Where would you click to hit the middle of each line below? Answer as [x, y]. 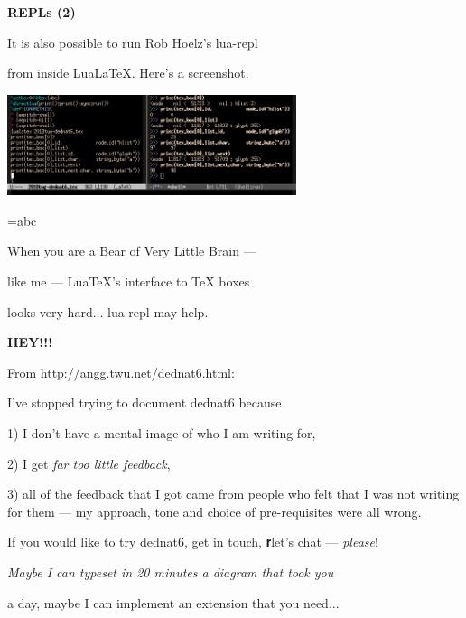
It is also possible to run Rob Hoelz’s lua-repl [133, 42]
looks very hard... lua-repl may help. [108, 311]
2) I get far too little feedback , [89, 463]
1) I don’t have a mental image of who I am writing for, [162, 432]
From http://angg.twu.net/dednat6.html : [121, 372]
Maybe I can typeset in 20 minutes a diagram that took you [171, 571]
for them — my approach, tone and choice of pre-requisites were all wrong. [214, 511]
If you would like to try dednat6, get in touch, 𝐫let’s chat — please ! [193, 542]
